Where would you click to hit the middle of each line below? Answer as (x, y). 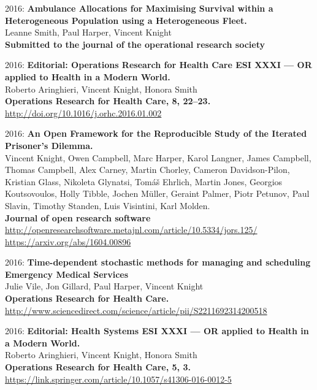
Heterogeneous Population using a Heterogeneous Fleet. (126, 20)
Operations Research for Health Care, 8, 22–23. (108, 101)
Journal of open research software (78, 217)
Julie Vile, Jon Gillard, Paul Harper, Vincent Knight (104, 286)
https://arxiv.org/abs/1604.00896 (68, 241)
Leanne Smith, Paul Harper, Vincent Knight (88, 32)
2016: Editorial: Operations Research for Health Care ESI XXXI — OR (158, 65)
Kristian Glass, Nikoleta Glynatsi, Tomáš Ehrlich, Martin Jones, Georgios (144, 181)
